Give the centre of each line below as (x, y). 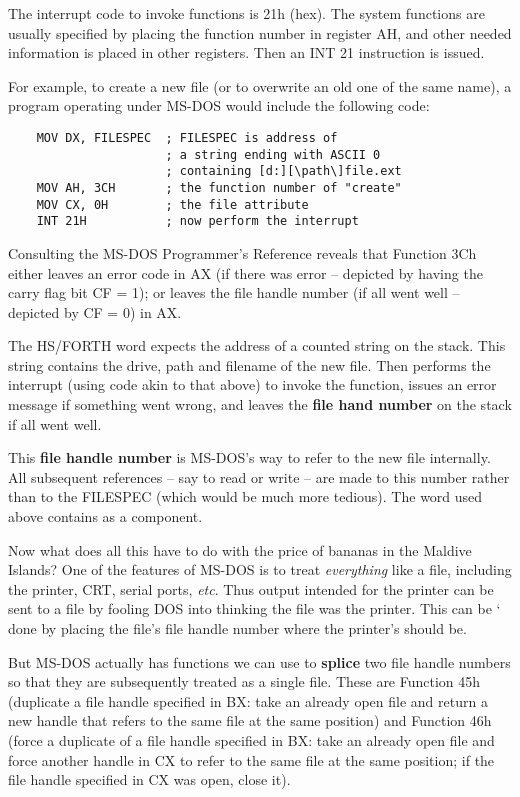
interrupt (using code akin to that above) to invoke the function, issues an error (252, 384)
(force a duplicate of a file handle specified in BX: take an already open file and (251, 739)
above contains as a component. (105, 516)
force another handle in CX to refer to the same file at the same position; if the (251, 759)
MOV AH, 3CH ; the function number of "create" (219, 187)
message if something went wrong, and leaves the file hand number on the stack (260, 404)
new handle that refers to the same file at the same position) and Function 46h (250, 720)
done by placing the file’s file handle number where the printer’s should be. (237, 628)
